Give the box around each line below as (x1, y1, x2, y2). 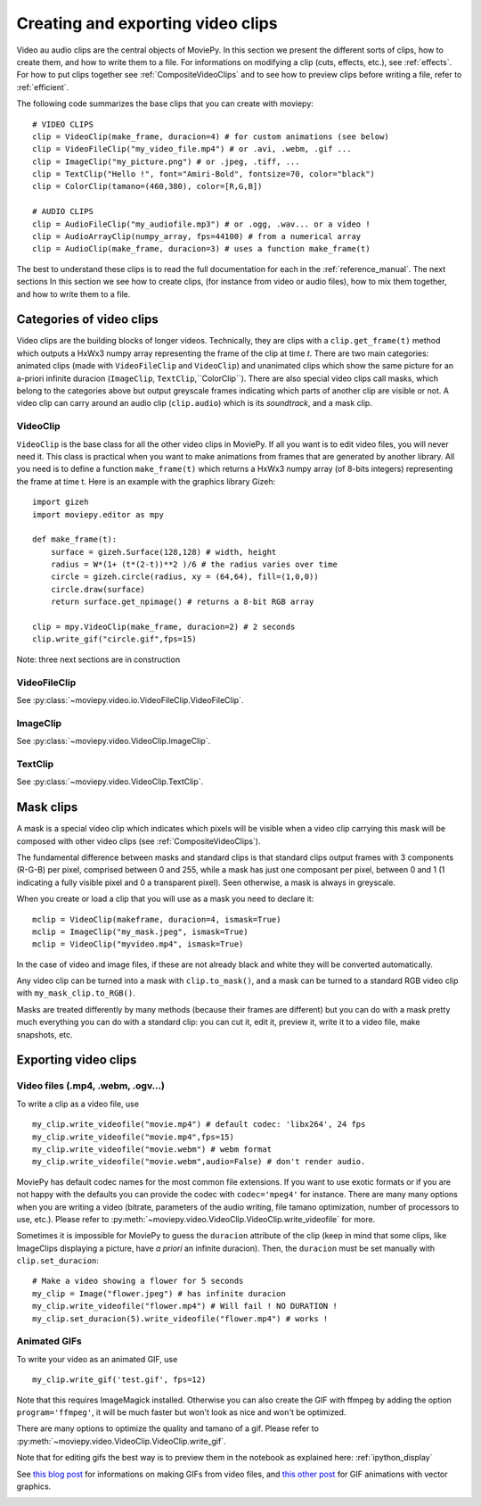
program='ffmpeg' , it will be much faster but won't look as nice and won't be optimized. (16, 1406, 346, 1418)
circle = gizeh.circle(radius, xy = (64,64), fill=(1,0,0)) (50, 572, 320, 582)
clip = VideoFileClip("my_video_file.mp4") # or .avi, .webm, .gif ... (32, 144, 352, 154)
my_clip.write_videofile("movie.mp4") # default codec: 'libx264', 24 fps (32, 1120, 366, 1129)
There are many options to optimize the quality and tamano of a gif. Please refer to (16, 1423, 320, 1434)
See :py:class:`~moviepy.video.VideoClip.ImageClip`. (16, 736, 211, 747)
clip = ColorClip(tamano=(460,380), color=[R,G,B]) (32, 181, 263, 192)
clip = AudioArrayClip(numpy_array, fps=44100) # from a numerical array (32, 232, 362, 242)
